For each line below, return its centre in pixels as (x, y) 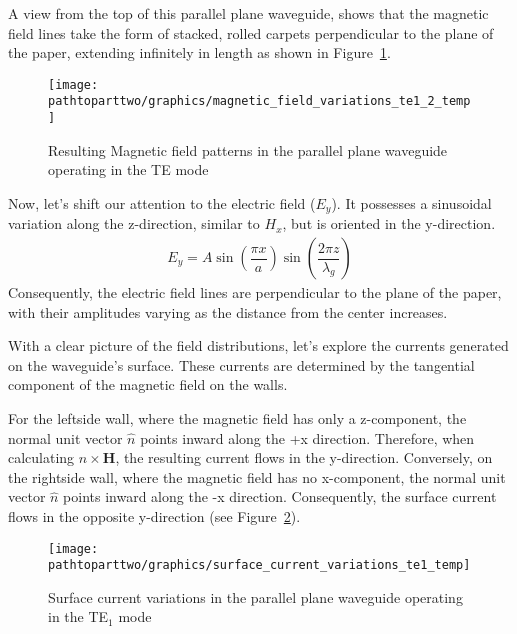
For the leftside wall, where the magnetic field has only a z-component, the (237, 417)
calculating (41, 457)
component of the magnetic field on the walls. (148, 384)
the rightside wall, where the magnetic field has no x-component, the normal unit (257, 476)
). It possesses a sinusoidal (411, 202)
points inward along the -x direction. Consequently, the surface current (280, 496)
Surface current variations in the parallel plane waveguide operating (255, 596)
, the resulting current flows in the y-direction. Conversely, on (304, 457)
